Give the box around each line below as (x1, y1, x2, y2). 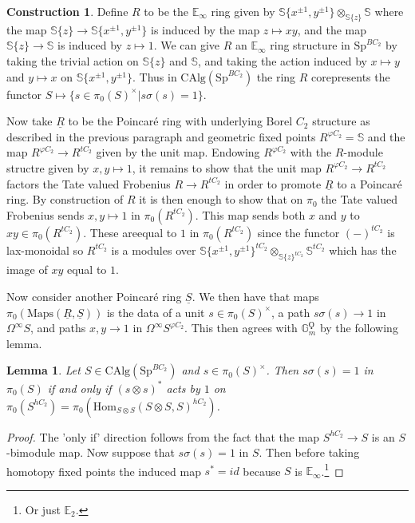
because (243, 462, 281, 479)
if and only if (47, 379, 112, 396)
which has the (329, 241, 397, 258)
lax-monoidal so (6, 241, 84, 258)
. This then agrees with (184, 319, 298, 336)
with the (290, 144, 332, 160)
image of (6, 261, 48, 278)
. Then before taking (259, 444, 360, 461)
